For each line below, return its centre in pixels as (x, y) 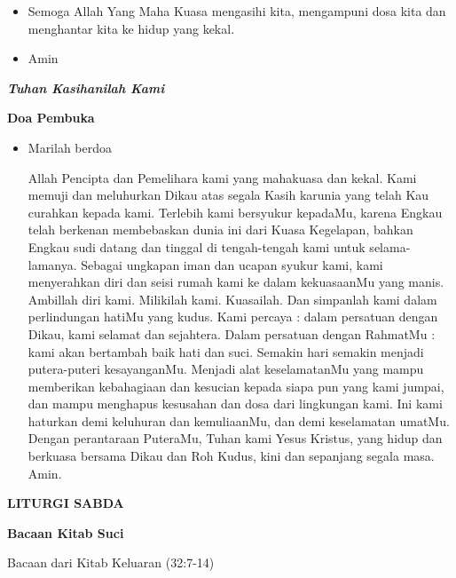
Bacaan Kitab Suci (66, 532)
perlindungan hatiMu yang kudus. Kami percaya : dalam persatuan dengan (233, 317)
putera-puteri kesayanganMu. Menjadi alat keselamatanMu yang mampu (226, 369)
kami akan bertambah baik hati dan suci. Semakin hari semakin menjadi (226, 351)
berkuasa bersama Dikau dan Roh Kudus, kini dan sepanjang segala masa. (231, 456)
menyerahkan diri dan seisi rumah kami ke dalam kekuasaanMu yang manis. (236, 282)
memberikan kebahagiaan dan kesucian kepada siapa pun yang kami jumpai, (236, 386)
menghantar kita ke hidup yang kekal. (131, 28)
